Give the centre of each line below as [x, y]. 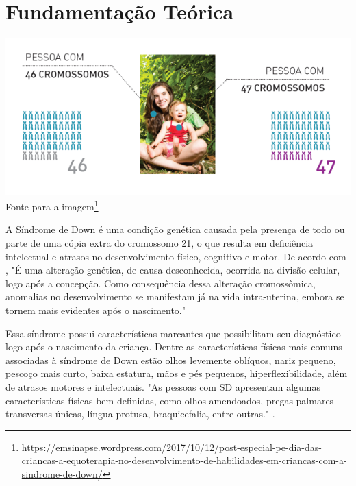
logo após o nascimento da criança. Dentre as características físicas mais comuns [174, 347]
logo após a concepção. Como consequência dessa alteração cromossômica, [161, 283]
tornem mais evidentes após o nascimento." [96, 309]
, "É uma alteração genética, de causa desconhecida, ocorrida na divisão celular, [173, 270]
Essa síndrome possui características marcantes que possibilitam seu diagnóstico [173, 333]
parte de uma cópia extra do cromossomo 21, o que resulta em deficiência [160, 242]
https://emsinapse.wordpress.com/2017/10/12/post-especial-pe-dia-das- [171, 447]
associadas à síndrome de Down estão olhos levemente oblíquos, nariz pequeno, [171, 360]
